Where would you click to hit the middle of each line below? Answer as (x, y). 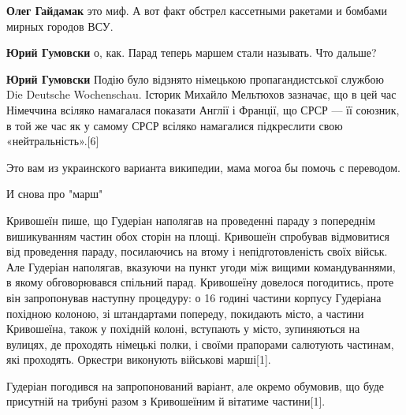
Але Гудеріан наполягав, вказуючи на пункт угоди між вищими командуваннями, (201, 266)
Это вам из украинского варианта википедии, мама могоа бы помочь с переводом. (203, 167)
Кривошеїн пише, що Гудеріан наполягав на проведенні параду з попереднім (191, 220)
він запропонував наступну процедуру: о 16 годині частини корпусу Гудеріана (194, 297)
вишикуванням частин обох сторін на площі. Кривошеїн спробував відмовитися (198, 236)
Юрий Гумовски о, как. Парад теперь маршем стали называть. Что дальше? (192, 52)
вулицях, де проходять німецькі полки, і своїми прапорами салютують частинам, (200, 344)
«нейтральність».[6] (53, 141)
